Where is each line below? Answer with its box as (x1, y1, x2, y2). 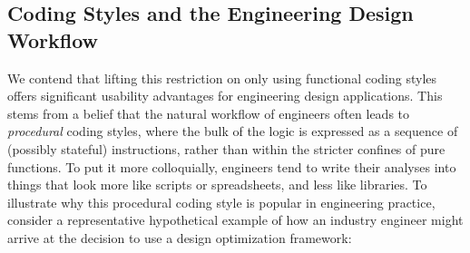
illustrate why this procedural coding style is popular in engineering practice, (7, 192, 436, 211)
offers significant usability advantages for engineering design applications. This (7, 86, 443, 105)
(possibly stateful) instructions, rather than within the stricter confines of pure (7, 139, 446, 158)
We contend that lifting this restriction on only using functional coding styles (7, 68, 437, 87)
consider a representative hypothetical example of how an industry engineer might (7, 210, 464, 229)
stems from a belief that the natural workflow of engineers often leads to (7, 103, 410, 122)
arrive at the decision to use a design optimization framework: (7, 228, 352, 247)
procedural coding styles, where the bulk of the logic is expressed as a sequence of (7, 122, 458, 141)
